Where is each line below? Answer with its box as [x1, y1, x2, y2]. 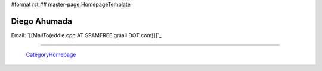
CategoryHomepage [26, 51, 76, 59]
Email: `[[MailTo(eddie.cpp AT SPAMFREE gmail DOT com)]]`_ [11, 31, 162, 38]
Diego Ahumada [11, 16, 73, 26]
